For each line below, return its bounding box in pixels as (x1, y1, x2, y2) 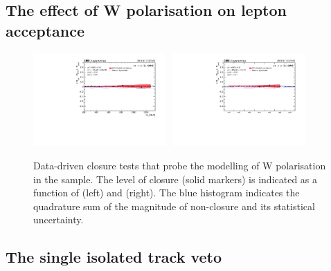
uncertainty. (33, 212, 84, 227)
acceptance (6, 19, 85, 41)
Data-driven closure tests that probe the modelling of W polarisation (33, 158, 326, 173)
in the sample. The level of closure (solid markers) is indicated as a (33, 171, 318, 186)
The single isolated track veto (6, 246, 222, 268)
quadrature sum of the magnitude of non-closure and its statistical (33, 198, 315, 213)
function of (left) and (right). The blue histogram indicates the (33, 185, 300, 200)
